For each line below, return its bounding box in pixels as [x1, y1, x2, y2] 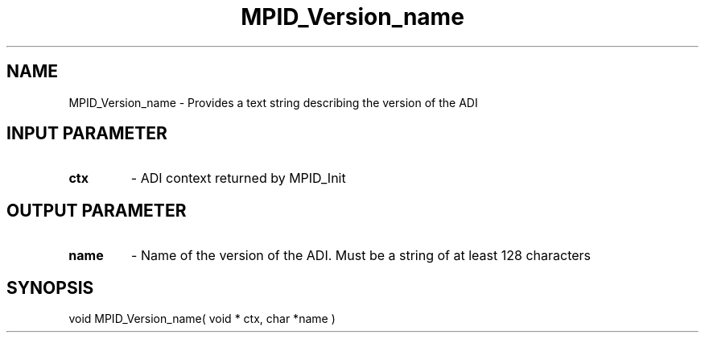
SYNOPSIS [6, 277, 94, 298]
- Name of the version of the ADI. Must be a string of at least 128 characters [131, 247, 592, 264]
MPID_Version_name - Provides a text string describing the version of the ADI [68, 95, 478, 110]
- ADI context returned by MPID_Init [130, 170, 346, 187]
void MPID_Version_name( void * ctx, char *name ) [68, 312, 336, 326]
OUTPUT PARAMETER [6, 200, 187, 221]
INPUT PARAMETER [6, 123, 167, 144]
